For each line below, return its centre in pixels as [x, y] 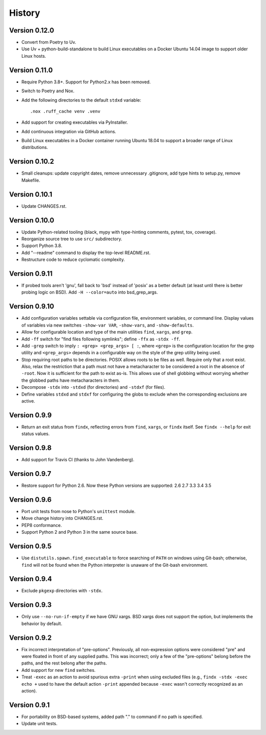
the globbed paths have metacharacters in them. [71, 380]
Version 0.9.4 [31, 579]
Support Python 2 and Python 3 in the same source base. [80, 532]
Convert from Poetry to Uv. [49, 42]
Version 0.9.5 [30, 546]
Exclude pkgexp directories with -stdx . [62, 591]
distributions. [35, 147]
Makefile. [31, 180]
